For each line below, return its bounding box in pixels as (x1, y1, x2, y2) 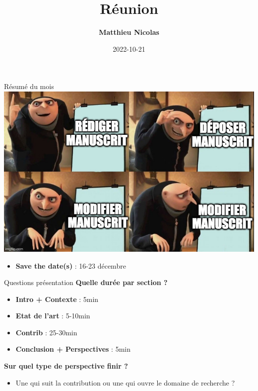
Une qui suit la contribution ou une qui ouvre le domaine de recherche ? (15, 377, 235, 388)
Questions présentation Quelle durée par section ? (4, 277, 168, 288)
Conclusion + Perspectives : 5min (15, 344, 130, 354)
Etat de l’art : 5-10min (15, 310, 90, 321)
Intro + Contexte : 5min (15, 293, 99, 304)
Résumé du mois (4, 81, 54, 92)
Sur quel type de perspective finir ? (4, 361, 128, 371)
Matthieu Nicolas (99, 27, 159, 37)
